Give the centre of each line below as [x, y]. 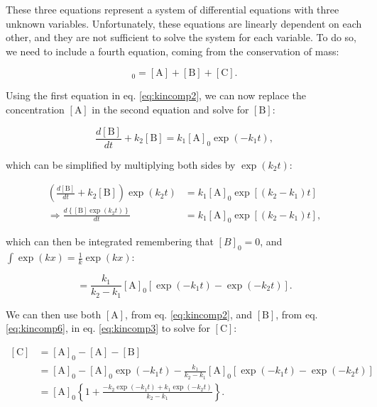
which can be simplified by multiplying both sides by [121, 164]
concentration [35, 109]
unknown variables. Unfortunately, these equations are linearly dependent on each [184, 23]
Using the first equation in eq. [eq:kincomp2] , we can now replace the [156, 95]
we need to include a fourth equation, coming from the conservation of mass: [173, 51]
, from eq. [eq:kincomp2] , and [189, 314]
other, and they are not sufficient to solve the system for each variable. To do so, [181, 37]
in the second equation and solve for [170, 109]
